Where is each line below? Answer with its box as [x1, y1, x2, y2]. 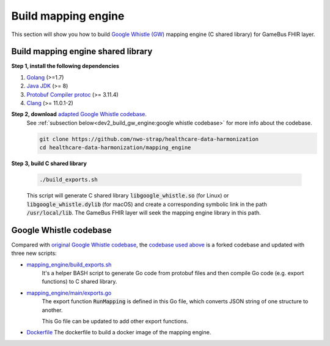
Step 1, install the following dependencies [11, 62, 119, 70]
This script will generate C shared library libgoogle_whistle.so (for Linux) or [26, 192, 229, 199]
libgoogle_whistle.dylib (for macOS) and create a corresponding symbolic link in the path [26, 201, 267, 208]
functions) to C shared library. [42, 278, 117, 285]
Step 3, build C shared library [11, 160, 87, 167]
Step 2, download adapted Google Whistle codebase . [11, 111, 147, 118]
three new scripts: [11, 249, 57, 257]
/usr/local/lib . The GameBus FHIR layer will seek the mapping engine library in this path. [26, 208, 261, 216]
